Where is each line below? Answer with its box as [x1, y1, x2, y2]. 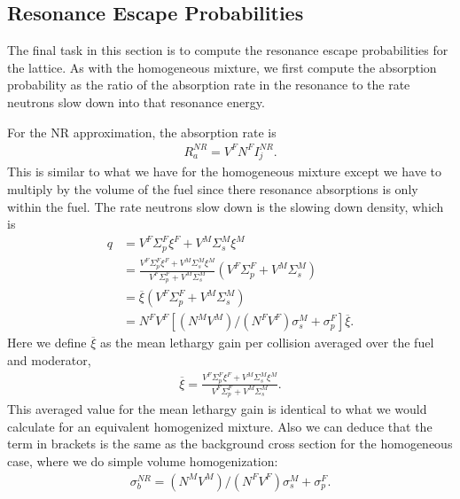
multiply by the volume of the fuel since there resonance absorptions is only [7, 180, 418, 199]
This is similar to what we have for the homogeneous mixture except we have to [7, 162, 441, 181]
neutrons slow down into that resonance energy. [7, 92, 265, 111]
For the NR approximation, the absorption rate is [7, 122, 277, 141]
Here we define [7, 333, 87, 352]
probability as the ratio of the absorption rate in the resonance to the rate [7, 75, 410, 94]
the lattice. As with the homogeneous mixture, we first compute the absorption [7, 58, 437, 76]
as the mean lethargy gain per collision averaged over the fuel [99, 333, 434, 352]
